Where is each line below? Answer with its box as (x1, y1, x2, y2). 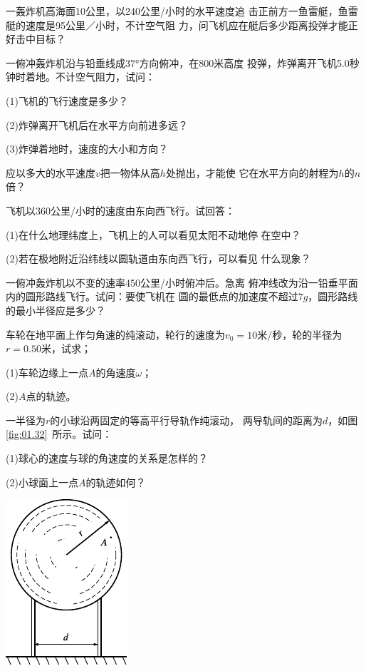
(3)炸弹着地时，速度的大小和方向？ (6, 141, 168, 156)
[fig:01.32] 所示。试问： (6, 426, 113, 441)
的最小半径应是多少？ (6, 302, 105, 317)
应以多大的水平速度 (6, 165, 95, 180)
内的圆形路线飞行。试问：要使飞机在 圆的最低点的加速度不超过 (6, 289, 298, 304)
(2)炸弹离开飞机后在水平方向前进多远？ (6, 117, 188, 132)
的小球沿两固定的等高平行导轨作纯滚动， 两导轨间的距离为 (50, 412, 323, 427)
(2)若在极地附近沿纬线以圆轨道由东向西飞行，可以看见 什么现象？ (6, 251, 311, 266)
